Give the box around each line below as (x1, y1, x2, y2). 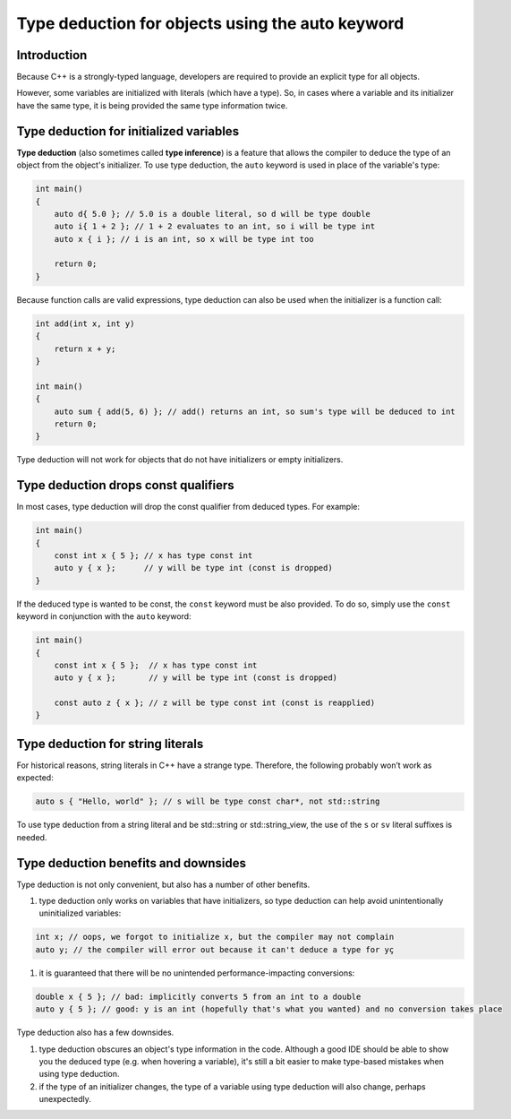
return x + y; (54, 343, 116, 354)
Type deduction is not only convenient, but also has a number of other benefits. (16, 879, 311, 890)
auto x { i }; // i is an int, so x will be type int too (54, 234, 314, 244)
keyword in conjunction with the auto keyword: (16, 611, 192, 622)
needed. (16, 831, 47, 842)
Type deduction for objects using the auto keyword (16, 13, 405, 33)
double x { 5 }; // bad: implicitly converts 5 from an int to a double (35, 991, 362, 1002)
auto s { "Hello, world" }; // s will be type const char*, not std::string (35, 796, 380, 806)
